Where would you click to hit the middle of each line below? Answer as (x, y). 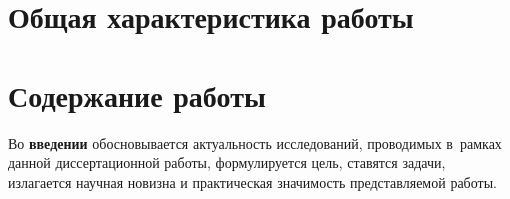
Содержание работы (137, 94)
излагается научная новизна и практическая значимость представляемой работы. (252, 181)
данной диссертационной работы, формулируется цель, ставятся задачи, (227, 162)
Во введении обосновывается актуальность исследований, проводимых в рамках (255, 142)
